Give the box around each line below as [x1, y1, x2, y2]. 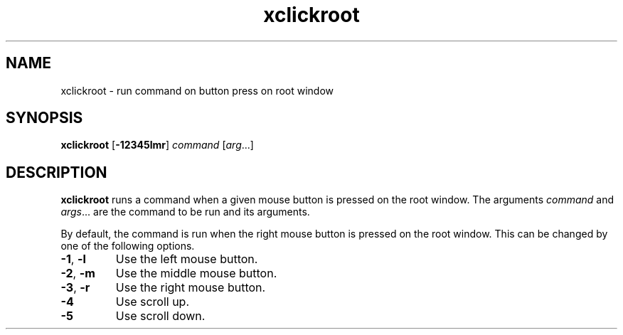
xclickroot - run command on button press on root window [60, 84, 334, 97]
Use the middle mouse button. [115, 266, 277, 281]
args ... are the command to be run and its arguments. [60, 206, 310, 218]
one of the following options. [60, 240, 195, 252]
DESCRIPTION [6, 163, 107, 181]
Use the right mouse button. [115, 280, 266, 295]
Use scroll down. [115, 309, 206, 324]
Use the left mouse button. [115, 252, 258, 267]
